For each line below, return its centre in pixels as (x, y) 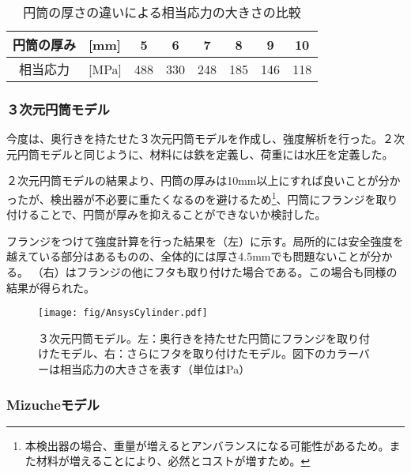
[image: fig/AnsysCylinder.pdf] (123, 313)
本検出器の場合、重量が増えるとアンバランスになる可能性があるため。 (207, 445)
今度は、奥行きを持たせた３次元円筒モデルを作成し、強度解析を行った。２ (200, 139)
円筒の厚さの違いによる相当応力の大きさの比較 (162, 12)
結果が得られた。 (51, 287)
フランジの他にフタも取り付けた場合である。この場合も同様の (237, 272)
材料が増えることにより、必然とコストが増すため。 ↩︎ (173, 461)
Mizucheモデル (53, 404)
